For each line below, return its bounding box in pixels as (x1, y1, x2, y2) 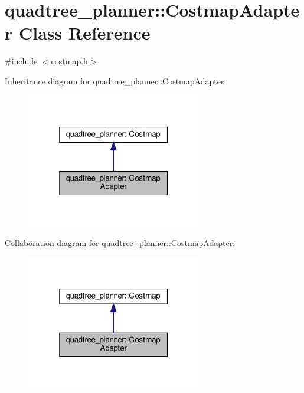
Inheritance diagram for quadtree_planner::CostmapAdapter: (5, 74, 227, 87)
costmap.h (51, 55, 88, 67)
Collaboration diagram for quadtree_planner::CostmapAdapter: (5, 237, 236, 249)
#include (5, 55, 38, 67)
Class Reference (18, 21, 151, 45)
